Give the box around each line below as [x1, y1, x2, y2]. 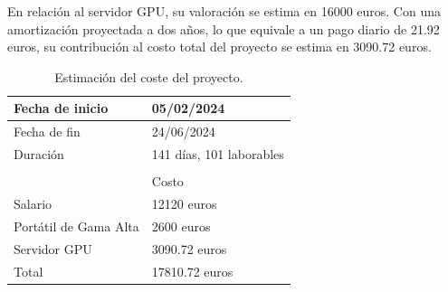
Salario [14, 194, 52, 212]
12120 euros [151, 194, 217, 212]
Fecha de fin [14, 122, 81, 141]
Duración [14, 145, 64, 164]
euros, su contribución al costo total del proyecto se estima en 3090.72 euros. [7, 37, 432, 56]
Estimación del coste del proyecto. [54, 67, 243, 86]
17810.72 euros [151, 261, 234, 280]
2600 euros [151, 216, 211, 235]
